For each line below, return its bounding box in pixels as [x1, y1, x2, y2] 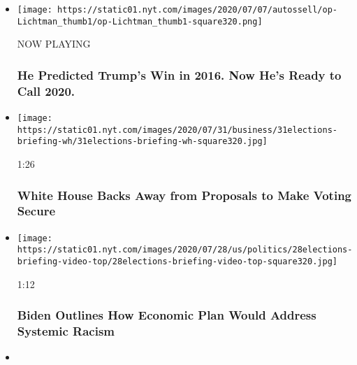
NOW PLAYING [17, 36, 91, 51]
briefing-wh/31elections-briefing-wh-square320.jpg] [17, 136, 268, 147]
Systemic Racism [17, 322, 115, 340]
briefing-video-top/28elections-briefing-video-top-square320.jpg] [17, 257, 337, 267]
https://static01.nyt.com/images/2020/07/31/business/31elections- [17, 124, 337, 135]
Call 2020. [17, 82, 75, 99]
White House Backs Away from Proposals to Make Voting [17, 186, 351, 203]
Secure [17, 202, 56, 220]
